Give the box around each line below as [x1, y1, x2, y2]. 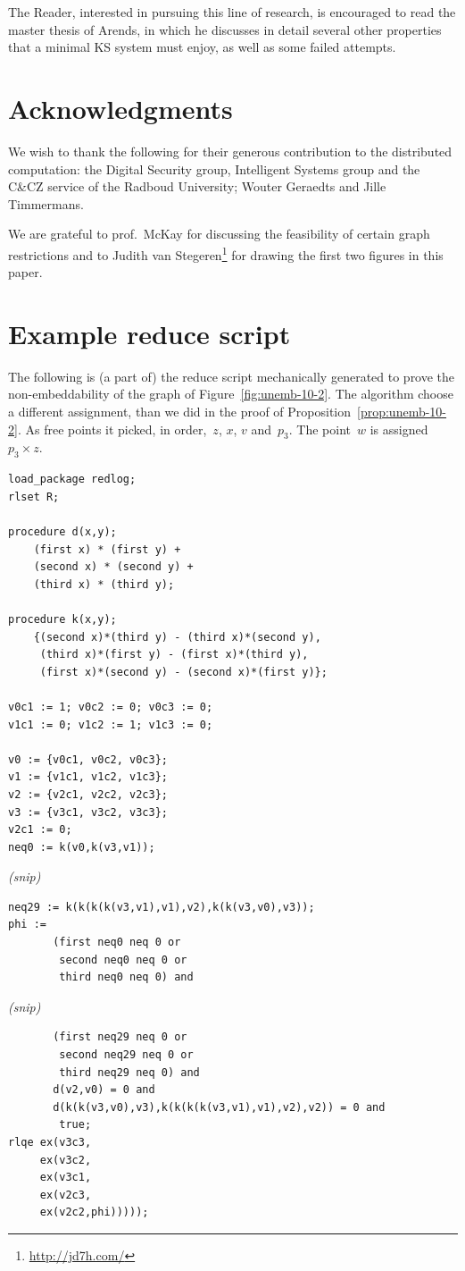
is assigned [370, 419, 428, 438]
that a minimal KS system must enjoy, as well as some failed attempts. [8, 38, 396, 56]
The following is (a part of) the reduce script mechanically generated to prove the [8, 366, 455, 385]
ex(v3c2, [39, 1153, 92, 1166]
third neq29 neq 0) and [59, 1065, 200, 1079]
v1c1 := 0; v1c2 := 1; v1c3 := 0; [8, 718, 213, 731]
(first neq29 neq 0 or [53, 1031, 187, 1044]
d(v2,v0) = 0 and [53, 1083, 155, 1097]
